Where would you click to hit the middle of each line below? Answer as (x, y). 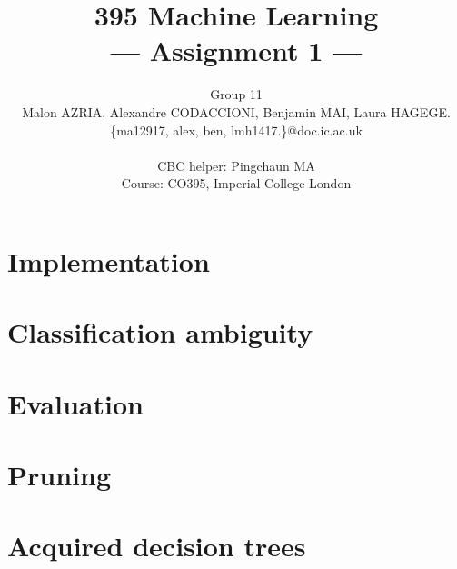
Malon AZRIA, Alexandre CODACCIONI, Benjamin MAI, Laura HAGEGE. (236, 111)
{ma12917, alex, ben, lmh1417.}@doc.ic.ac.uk (236, 130)
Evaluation (75, 403)
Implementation (109, 260)
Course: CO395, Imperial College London (236, 183)
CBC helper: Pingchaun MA (236, 165)
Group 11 (236, 94)
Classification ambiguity (160, 332)
